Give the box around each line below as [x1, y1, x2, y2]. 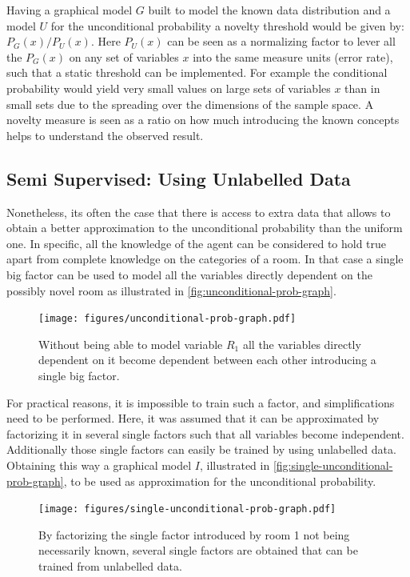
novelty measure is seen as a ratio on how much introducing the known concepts [6, 111, 400, 128]
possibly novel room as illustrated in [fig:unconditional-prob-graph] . [6, 282, 336, 299]
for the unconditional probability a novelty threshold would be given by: [50, 17, 404, 34]
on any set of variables [69, 48, 179, 65]
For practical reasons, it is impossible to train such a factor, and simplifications [6, 394, 395, 411]
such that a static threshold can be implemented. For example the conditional [6, 64, 388, 81]
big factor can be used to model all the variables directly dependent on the [6, 266, 372, 282]
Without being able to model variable [38, 335, 223, 352]
